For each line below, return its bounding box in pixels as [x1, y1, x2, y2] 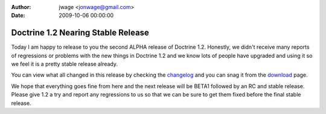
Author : [11, 4, 31, 10]
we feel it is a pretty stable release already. [11, 60, 118, 68]
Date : [11, 12, 25, 19]
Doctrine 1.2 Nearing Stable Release [11, 28, 149, 38]
